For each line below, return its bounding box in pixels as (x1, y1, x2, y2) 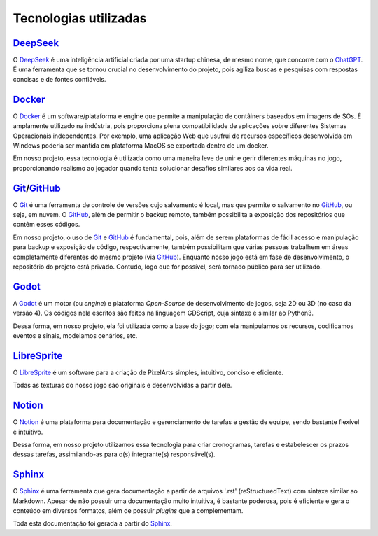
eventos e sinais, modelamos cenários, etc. (13, 332, 138, 340)
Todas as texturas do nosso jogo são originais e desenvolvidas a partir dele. (13, 381, 232, 390)
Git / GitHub (13, 182, 61, 194)
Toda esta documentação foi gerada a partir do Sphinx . (13, 519, 173, 528)
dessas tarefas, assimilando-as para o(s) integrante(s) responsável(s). (13, 450, 216, 458)
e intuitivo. (13, 428, 43, 436)
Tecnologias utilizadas (13, 10, 147, 26)
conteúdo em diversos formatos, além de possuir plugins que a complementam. (13, 507, 244, 515)
